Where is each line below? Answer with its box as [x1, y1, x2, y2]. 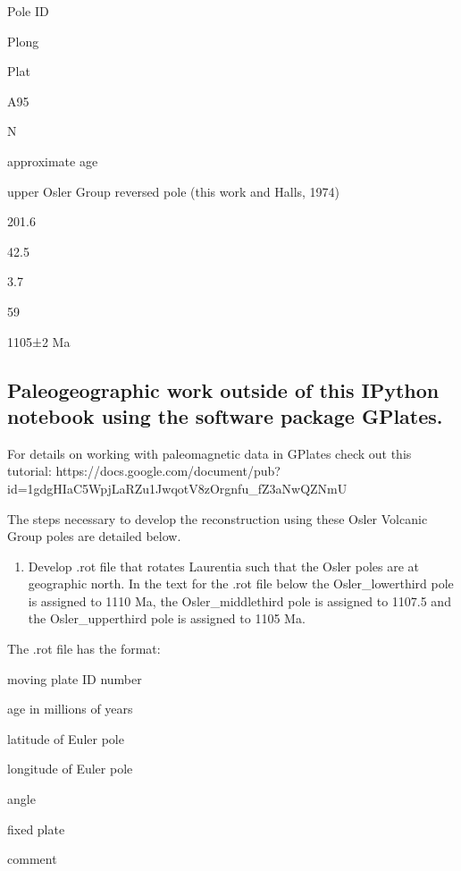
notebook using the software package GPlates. [7, 402, 443, 429]
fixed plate [7, 819, 65, 838]
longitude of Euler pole [7, 759, 133, 778]
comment [7, 850, 57, 868]
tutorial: [7, 461, 52, 480]
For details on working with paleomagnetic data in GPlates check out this [7, 444, 412, 462]
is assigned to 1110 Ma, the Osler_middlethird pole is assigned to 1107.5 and [28, 591, 451, 610]
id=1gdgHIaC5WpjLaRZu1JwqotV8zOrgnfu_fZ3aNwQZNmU [7, 478, 348, 497]
